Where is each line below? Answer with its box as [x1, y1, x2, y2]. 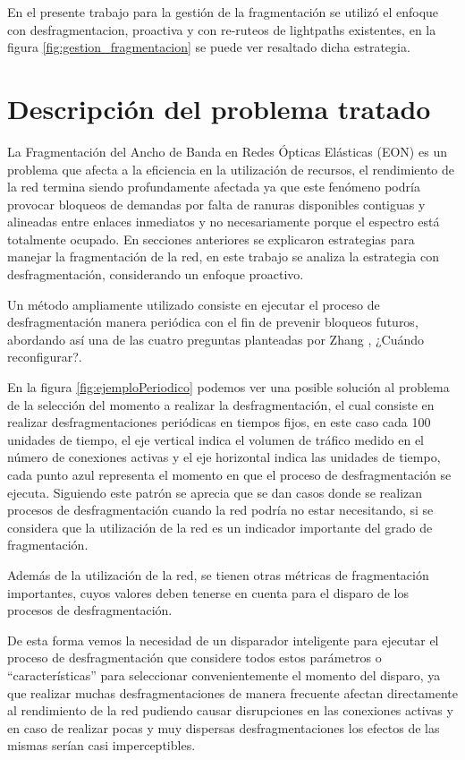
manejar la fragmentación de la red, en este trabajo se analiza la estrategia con [7, 247, 439, 266]
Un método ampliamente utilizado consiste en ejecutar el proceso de [7, 295, 380, 313]
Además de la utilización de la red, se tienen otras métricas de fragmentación [7, 565, 429, 584]
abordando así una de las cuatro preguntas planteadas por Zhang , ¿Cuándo [7, 329, 425, 348]
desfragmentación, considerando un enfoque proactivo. [7, 265, 304, 284]
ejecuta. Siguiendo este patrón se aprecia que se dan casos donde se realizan [7, 482, 423, 501]
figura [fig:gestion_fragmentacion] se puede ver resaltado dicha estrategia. [7, 38, 410, 56]
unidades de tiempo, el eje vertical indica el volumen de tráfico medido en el [7, 430, 425, 448]
